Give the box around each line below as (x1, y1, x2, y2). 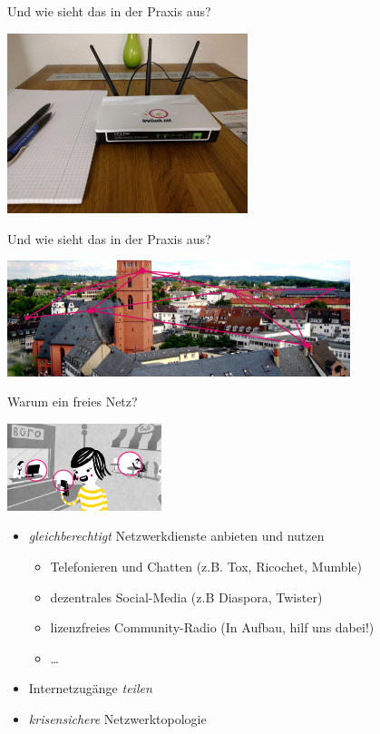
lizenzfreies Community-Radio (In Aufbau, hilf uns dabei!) (50, 618, 375, 637)
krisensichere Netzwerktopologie (28, 709, 207, 728)
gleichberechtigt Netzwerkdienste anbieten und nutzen (28, 526, 325, 545)
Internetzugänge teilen (28, 679, 152, 698)
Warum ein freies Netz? (7, 392, 138, 411)
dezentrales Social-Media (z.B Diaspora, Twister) (50, 587, 323, 606)
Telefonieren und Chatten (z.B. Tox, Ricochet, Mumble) (50, 556, 363, 575)
